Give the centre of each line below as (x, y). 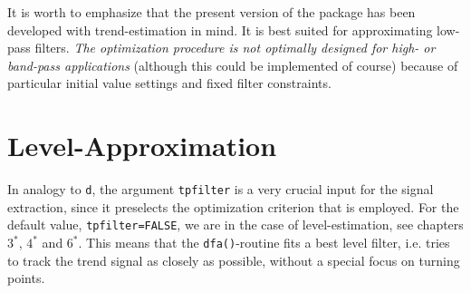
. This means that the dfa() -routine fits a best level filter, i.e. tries (264, 242)
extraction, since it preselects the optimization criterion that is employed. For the (233, 206)
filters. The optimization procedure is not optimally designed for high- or (235, 48)
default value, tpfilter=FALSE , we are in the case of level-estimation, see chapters (235, 225)
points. (26, 278)
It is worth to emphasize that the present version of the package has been (211, 12)
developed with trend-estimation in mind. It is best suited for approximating (220, 29)
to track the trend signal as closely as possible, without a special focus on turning (234, 260)
